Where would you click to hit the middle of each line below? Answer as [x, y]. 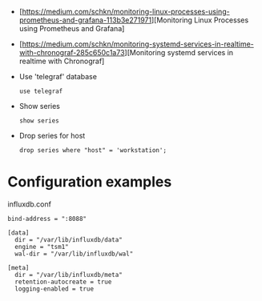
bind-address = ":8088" [47, 219]
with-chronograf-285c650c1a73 [72, 52]
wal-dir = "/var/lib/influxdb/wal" [74, 254]
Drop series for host [52, 136]
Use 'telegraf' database [58, 76]
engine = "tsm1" [42, 247]
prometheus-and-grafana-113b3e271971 [85, 20]
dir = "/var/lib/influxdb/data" [69, 239]
